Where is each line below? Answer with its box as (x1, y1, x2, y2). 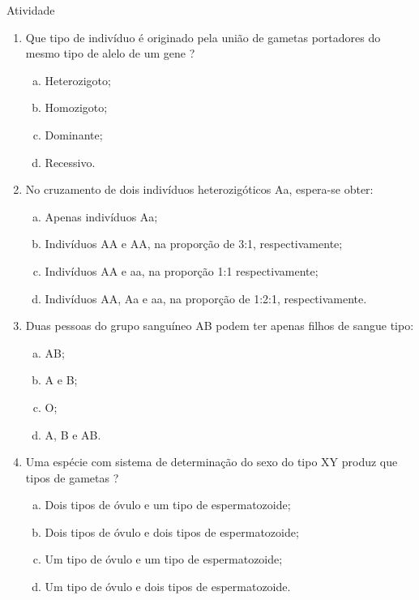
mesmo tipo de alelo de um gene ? (25, 45, 195, 62)
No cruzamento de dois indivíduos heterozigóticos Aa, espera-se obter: (25, 181, 374, 198)
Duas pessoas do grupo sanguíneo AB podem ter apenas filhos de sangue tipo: (25, 317, 414, 334)
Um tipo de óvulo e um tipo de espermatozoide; (45, 551, 283, 568)
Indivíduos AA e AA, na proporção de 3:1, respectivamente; (45, 235, 343, 252)
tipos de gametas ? (25, 469, 119, 486)
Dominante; (45, 126, 103, 143)
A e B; (45, 371, 78, 388)
